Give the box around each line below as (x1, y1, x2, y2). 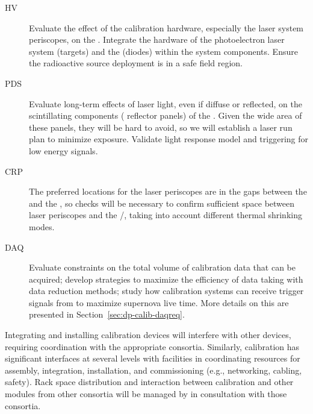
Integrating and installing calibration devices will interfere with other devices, (5, 328, 291, 341)
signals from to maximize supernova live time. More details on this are (29, 296, 289, 309)
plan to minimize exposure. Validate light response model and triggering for (29, 133, 309, 145)
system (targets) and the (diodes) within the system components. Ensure (29, 45, 298, 57)
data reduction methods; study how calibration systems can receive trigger (29, 284, 304, 297)
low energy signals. (29, 144, 98, 157)
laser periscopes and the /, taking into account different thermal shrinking (29, 209, 302, 221)
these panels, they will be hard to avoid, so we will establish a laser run (29, 121, 293, 133)
